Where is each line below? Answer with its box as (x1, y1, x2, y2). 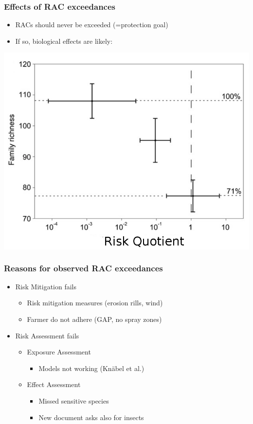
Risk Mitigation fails (15, 281, 76, 291)
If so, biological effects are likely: (15, 35, 113, 46)
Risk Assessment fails (15, 330, 79, 340)
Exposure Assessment (27, 347, 91, 357)
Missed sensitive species (38, 395, 109, 406)
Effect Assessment (27, 379, 81, 389)
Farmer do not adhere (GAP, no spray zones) (27, 314, 162, 324)
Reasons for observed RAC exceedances (4, 262, 163, 274)
